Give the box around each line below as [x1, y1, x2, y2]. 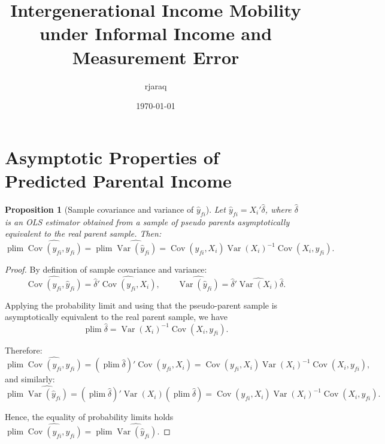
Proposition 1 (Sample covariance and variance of [5, 203, 194, 215]
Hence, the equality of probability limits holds [5, 410, 174, 423]
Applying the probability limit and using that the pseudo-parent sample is [5, 298, 278, 311]
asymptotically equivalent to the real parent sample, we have [5, 310, 228, 323]
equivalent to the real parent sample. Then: [5, 227, 162, 240]
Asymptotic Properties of [5, 144, 219, 169]
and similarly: [5, 373, 55, 385]
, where [265, 203, 292, 215]
